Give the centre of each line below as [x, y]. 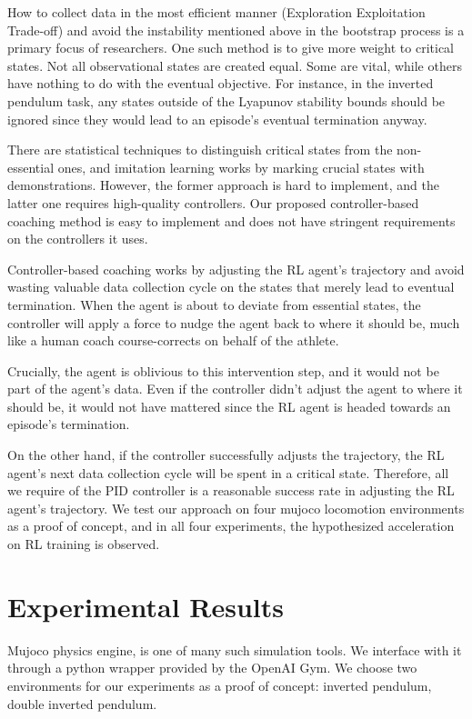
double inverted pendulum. [82, 703]
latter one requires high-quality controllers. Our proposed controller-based [213, 202]
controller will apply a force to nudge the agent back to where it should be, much [234, 322]
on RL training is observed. [84, 544]
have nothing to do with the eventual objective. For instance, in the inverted [221, 83]
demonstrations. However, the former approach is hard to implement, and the [223, 185]
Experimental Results [146, 606]
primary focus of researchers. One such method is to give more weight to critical [231, 48]
